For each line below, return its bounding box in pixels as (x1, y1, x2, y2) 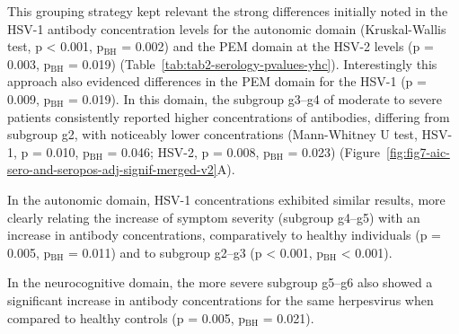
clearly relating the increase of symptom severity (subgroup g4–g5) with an (7, 207, 420, 226)
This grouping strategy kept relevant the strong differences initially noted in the (7, 2, 448, 20)
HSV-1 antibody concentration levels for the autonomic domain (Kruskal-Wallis (7, 19, 446, 38)
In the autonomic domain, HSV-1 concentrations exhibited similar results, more (7, 189, 446, 208)
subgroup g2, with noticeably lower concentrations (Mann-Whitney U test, (7, 125, 418, 144)
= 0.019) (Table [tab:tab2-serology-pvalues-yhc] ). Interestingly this (67, 54, 437, 73)
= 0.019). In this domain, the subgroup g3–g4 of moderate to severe (67, 89, 443, 108)
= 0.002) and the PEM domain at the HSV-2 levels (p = (121, 37, 434, 56)
